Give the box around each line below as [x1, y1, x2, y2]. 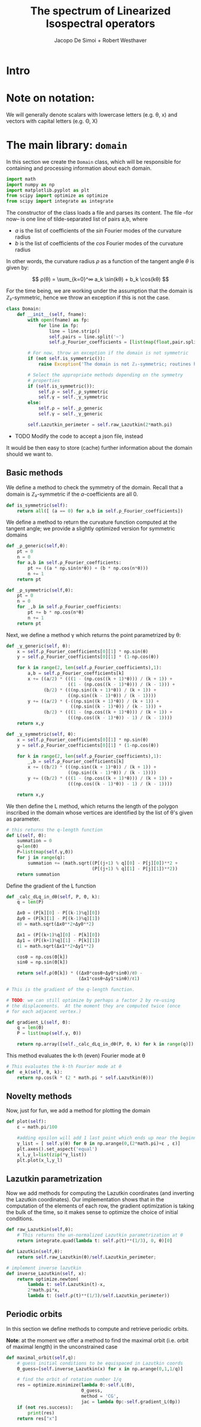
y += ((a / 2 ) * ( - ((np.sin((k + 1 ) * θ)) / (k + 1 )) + [28, 698, 160, 704]
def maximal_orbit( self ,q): [6, 1355, 77, 1361]
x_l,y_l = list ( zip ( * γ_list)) [17, 1151, 87, 1158]
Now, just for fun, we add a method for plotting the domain [6, 1107, 151, 1114]
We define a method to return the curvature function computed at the [6, 519, 178, 526]
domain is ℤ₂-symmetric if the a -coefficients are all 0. [6, 490, 139, 498]
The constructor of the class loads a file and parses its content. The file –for [6, 209, 193, 217]
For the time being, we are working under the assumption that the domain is [6, 287, 193, 294]
